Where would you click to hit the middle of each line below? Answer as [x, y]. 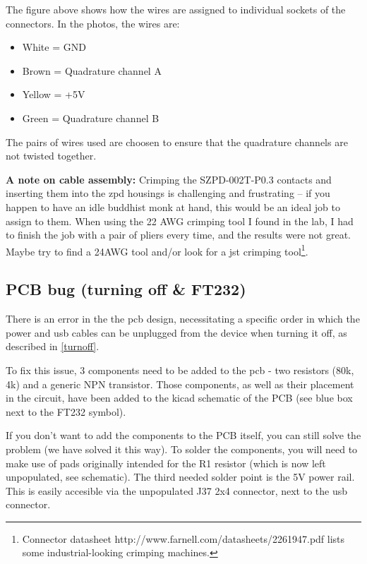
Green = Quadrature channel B [91, 118]
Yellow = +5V [54, 94]
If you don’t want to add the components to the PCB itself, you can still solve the [183, 435]
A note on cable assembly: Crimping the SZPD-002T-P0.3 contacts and [169, 179]
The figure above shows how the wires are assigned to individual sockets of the [176, 9]
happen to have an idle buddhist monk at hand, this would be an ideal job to [173, 206]
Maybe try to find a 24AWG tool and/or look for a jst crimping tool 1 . [157, 250]
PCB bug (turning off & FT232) [126, 289]
